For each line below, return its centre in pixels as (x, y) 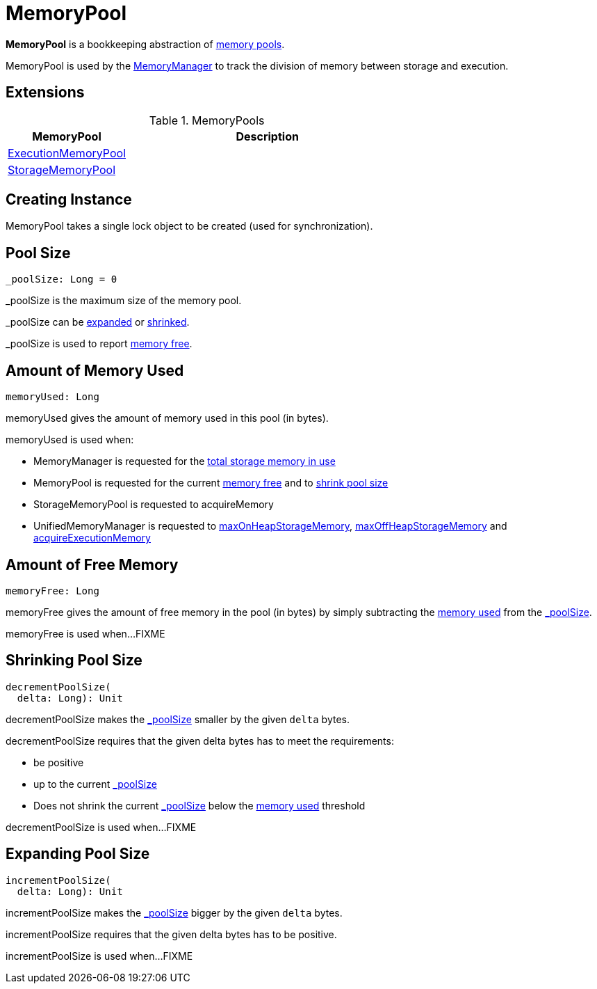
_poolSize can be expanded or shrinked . (98, 322)
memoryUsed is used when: (70, 440)
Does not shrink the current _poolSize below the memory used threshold (199, 805)
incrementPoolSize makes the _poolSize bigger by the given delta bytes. (174, 912)
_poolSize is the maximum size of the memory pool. (124, 301)
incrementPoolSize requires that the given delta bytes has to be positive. (171, 934)
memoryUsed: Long (52, 397)
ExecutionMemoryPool (67, 153)
